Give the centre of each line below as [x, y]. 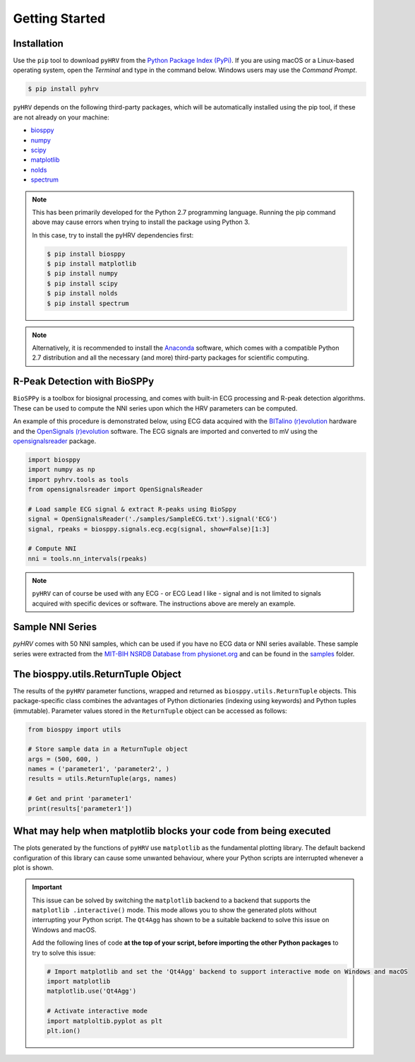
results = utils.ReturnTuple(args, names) [102, 779]
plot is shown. [34, 867]
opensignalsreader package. [55, 441]
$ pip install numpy [82, 273]
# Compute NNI [52, 549]
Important [47, 887]
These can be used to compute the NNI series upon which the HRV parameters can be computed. [155, 408]
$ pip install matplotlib [92, 264]
